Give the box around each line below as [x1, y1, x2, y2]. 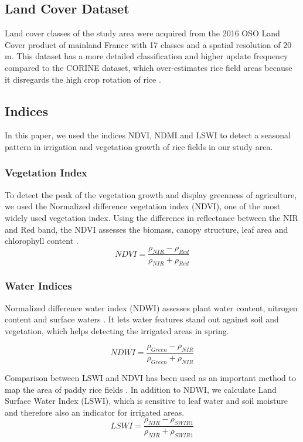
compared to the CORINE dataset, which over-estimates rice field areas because [5, 61, 292, 73]
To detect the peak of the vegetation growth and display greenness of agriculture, [5, 188, 297, 200]
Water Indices [5, 278, 72, 293]
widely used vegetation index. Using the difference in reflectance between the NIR [5, 211, 298, 223]
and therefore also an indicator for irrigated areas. [5, 406, 185, 418]
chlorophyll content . [5, 234, 79, 247]
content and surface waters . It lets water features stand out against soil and [5, 313, 279, 325]
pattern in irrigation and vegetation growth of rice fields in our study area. [5, 140, 273, 152]
